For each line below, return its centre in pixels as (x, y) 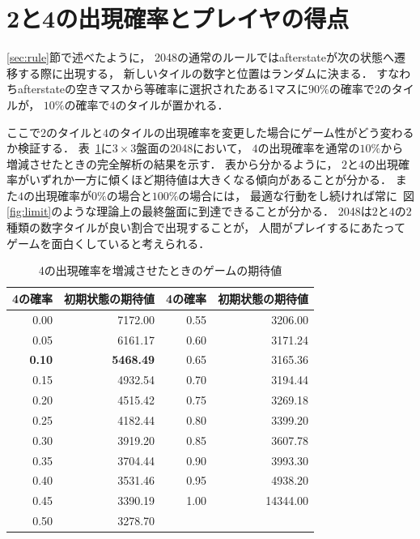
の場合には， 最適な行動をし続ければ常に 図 (297, 195)
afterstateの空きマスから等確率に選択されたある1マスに (163, 89)
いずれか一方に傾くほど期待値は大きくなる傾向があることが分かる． (210, 180)
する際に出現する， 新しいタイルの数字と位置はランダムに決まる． (195, 73)
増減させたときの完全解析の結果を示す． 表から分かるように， (172, 163)
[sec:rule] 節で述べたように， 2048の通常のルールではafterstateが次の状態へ (201, 57)
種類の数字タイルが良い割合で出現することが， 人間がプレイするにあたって (206, 227)
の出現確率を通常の (309, 148)
